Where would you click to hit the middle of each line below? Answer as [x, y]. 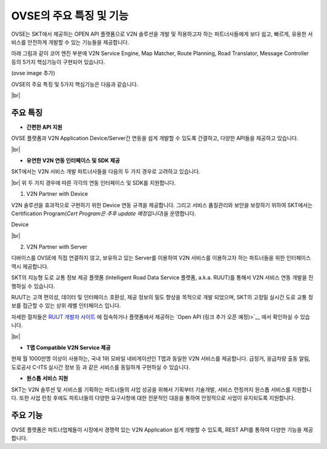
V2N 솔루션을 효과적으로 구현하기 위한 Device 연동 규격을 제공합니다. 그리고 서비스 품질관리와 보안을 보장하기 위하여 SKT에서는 [162, 205]
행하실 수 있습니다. [33, 286]
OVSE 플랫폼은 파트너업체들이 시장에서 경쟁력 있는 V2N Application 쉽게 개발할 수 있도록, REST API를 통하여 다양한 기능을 [157, 430]
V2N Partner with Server [57, 247]
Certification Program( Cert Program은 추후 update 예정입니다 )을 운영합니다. [104, 213]
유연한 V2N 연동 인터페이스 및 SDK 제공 [73, 160]
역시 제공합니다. [30, 266]
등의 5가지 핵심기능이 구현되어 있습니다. [58, 62]
